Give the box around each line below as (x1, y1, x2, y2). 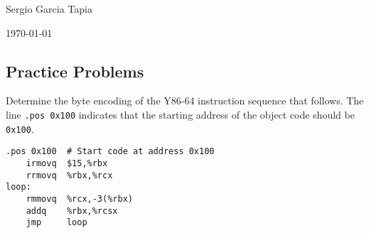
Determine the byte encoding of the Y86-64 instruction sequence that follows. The (6, 93, 364, 108)
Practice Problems (6, 60, 144, 82)
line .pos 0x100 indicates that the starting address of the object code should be (6, 107, 355, 121)
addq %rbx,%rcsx (26, 205, 118, 216)
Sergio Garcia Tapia (6, 1, 92, 16)
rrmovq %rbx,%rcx (26, 170, 113, 180)
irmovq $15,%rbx (26, 158, 108, 168)
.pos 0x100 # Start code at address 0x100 (6, 146, 215, 157)
